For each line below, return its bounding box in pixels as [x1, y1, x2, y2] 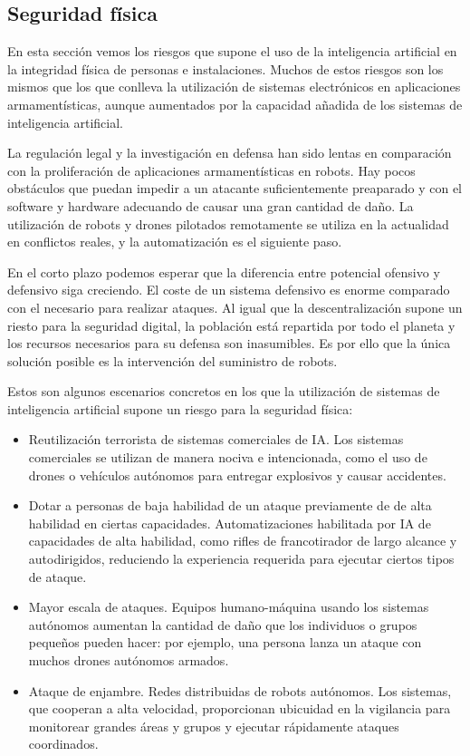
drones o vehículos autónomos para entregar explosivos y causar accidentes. [28, 465, 446, 484]
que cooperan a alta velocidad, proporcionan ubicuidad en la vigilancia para [28, 699, 451, 718]
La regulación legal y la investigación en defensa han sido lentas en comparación [7, 143, 452, 162]
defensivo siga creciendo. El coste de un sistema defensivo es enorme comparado [7, 280, 450, 299]
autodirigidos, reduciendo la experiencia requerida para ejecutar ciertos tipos [28, 549, 455, 568]
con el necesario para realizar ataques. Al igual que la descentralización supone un [7, 297, 463, 316]
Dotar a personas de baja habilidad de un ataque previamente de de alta [28, 496, 432, 515]
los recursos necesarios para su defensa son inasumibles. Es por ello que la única [7, 334, 451, 353]
